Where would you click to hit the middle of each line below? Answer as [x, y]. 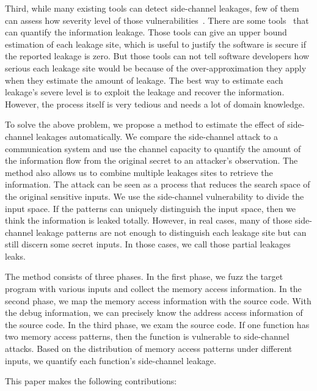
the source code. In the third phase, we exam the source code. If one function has [157, 324]
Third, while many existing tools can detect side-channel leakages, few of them [152, 8]
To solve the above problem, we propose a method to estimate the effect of [145, 124]
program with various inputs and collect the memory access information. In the [153, 289]
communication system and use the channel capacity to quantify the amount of [153, 148]
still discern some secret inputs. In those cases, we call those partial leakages [148, 244]
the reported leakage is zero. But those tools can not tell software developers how [157, 56]
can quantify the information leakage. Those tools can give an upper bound [146, 32]
